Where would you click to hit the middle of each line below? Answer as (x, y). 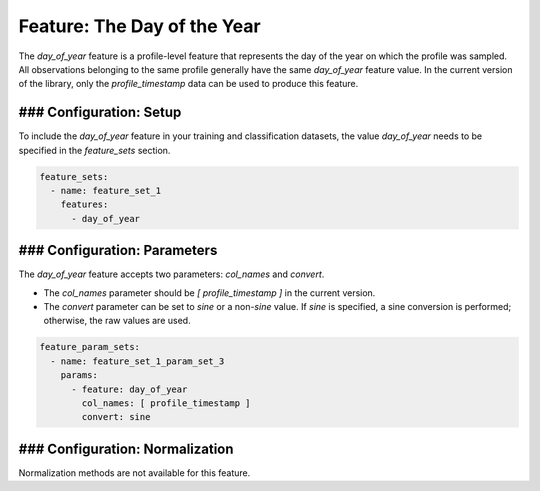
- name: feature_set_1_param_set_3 (137, 361)
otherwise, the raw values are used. (117, 321)
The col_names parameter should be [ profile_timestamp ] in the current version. (209, 292)
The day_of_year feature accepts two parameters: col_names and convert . (171, 274)
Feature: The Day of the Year (139, 26)
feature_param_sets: (89, 347)
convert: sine (116, 417)
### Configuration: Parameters (118, 250)
